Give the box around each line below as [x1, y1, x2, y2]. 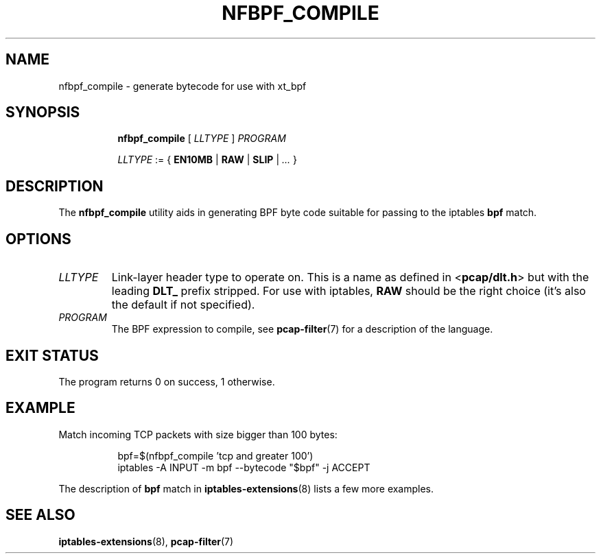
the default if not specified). [111, 298, 255, 312]
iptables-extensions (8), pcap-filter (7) [58, 535, 234, 547]
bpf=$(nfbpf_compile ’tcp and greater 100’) [117, 449, 314, 462]
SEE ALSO [5, 506, 75, 524]
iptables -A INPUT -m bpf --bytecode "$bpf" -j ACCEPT [117, 461, 370, 473]
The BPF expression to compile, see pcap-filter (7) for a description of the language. [111, 323, 493, 335]
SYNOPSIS [5, 104, 80, 121]
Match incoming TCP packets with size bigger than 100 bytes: [58, 428, 338, 440]
